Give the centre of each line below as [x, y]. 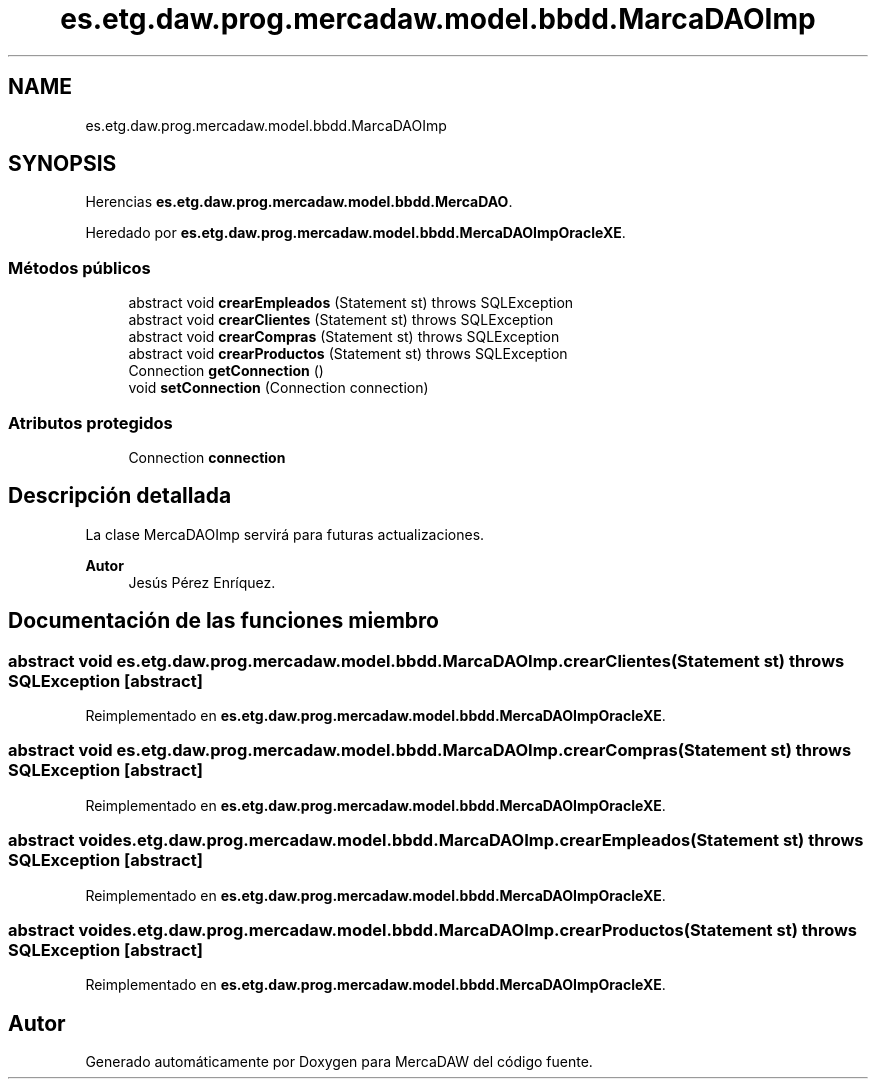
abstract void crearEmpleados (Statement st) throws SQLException [351, 303]
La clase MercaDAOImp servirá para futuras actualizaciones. [285, 534]
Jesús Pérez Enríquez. [202, 582]
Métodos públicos [79, 267]
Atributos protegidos [90, 422]
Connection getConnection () [226, 371]
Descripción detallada [120, 496]
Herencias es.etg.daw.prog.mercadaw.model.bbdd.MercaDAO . [299, 202]
